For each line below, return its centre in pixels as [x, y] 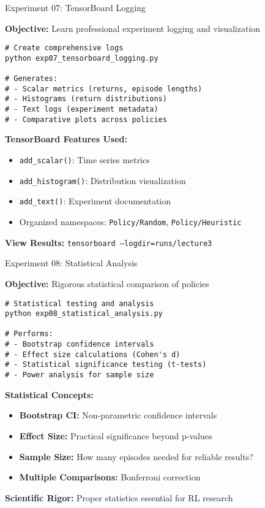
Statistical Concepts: [49, 394]
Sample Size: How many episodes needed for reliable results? [136, 456]
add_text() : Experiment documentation [95, 201]
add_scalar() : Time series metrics [84, 160]
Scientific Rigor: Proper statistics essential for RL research [119, 497]
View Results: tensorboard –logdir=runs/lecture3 [109, 242]
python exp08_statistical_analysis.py [84, 314]
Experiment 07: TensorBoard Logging [75, 7]
